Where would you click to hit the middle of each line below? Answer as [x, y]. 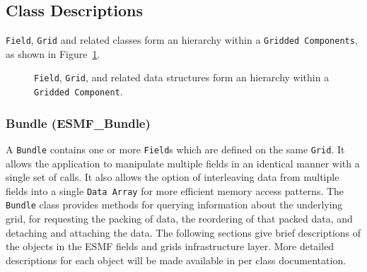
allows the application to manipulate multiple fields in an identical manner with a [183, 163]
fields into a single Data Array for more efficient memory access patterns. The [175, 190]
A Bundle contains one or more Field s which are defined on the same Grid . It [175, 149]
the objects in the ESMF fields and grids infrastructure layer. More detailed [170, 246]
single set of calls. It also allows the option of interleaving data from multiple [173, 177]
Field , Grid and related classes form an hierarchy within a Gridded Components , [182, 40]
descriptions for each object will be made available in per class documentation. [176, 260]
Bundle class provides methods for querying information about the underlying [174, 205]
